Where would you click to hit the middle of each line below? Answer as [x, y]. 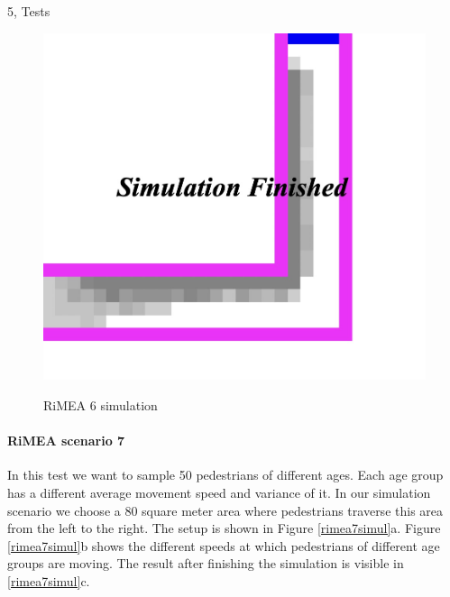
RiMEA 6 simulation [101, 405]
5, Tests [29, 11]
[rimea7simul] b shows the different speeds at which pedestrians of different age [224, 545]
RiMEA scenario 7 [66, 441]
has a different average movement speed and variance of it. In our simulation [219, 492]
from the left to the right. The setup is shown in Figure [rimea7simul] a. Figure [224, 528]
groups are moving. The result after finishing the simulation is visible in [206, 563]
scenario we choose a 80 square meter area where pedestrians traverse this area [225, 510]
